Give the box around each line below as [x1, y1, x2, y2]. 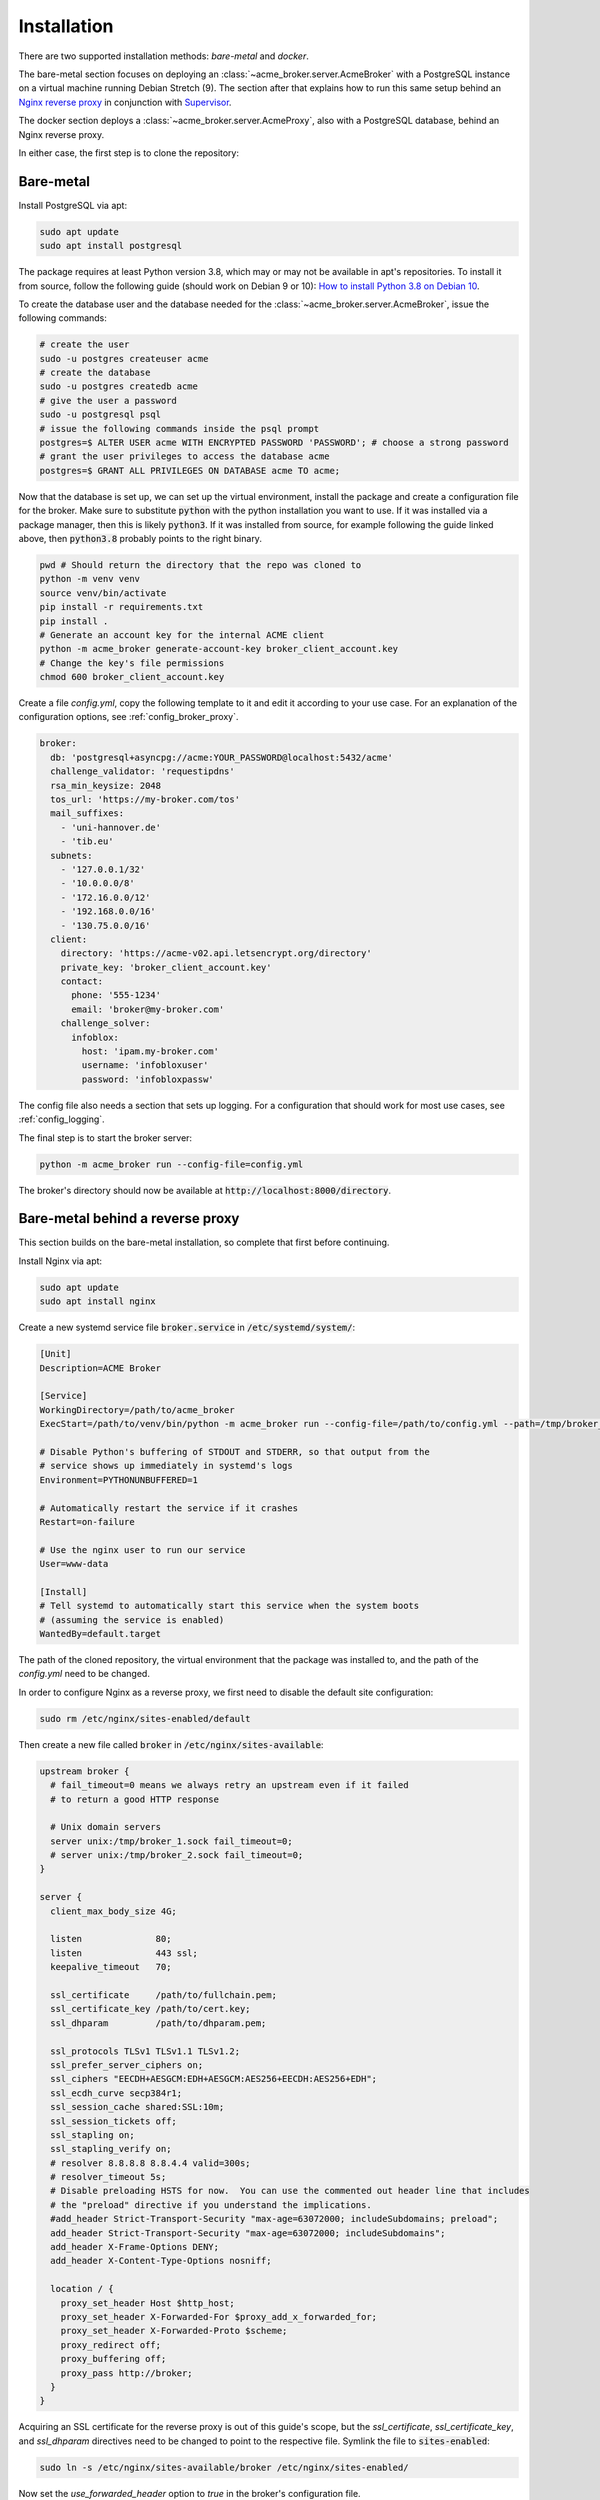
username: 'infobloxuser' [81, 1060, 209, 1071]
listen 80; [50, 1933, 172, 1945]
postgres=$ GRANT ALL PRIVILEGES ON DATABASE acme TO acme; [39, 465, 341, 476]
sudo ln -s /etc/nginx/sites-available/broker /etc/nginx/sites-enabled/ [39, 2461, 409, 2473]
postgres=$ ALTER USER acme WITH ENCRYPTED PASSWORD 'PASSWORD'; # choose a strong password [39, 437, 509, 449]
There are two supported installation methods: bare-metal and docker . [18, 50, 309, 62]
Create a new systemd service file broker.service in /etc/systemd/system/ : [18, 1321, 356, 1334]
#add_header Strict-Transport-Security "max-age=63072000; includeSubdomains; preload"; [50, 2213, 499, 2225]
